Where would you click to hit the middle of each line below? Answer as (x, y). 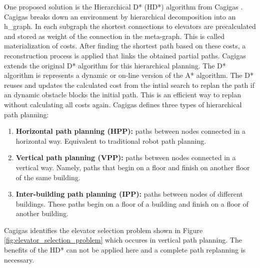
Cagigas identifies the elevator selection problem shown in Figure (103, 230)
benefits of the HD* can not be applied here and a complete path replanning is (125, 250)
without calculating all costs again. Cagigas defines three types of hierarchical (123, 104)
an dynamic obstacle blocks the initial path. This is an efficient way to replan (122, 95)
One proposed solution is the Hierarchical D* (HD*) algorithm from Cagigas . (123, 6)
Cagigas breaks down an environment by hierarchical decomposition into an (120, 16)
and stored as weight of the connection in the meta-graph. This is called (114, 36)
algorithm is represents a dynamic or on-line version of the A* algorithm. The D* (129, 75)
